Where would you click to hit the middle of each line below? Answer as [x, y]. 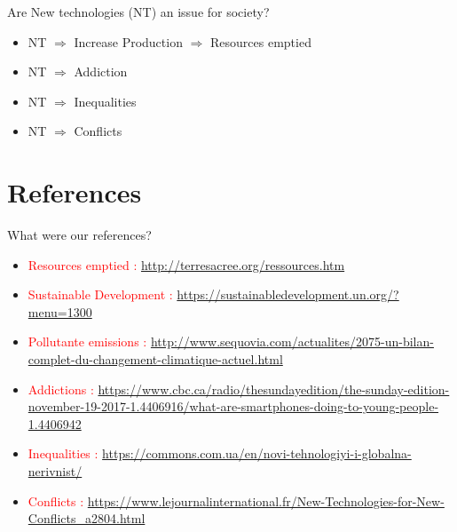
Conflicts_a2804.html [87, 518]
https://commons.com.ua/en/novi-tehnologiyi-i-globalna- [257, 453]
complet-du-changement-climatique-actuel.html [155, 359]
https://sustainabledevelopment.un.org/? [288, 294]
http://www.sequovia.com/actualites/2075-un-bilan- [292, 341]
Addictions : [61, 389]
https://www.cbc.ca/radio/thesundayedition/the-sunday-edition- [274, 389]
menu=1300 [60, 311]
